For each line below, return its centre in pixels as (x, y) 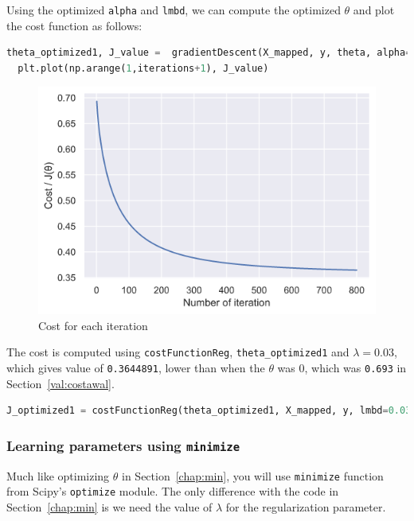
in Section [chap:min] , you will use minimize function (253, 475)
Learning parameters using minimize (123, 445)
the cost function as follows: (74, 25)
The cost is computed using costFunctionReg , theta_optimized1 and (178, 352)
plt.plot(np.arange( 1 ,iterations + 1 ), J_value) (143, 68)
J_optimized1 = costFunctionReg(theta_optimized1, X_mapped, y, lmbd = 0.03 (209, 411)
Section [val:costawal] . (61, 383)
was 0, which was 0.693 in (342, 367)
